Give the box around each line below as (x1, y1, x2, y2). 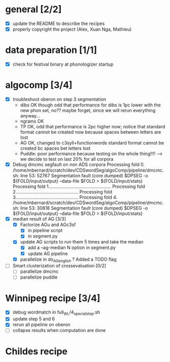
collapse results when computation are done (12, 327, 106, 333)
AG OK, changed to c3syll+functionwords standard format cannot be (20, 140, 164, 146)
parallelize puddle (20, 274, 58, 281)
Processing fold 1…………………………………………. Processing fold (12, 183, 146, 189)
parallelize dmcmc (20, 268, 59, 274)
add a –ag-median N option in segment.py (27, 244, 116, 250)
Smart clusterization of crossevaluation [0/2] (12, 263, 107, 269)
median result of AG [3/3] (12, 216, 66, 222)
